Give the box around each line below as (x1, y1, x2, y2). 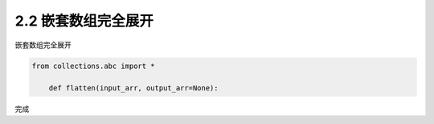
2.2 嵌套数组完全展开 (14, 12, 154, 30)
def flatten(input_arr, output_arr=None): (48, 84, 219, 93)
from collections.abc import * (31, 61, 156, 70)
